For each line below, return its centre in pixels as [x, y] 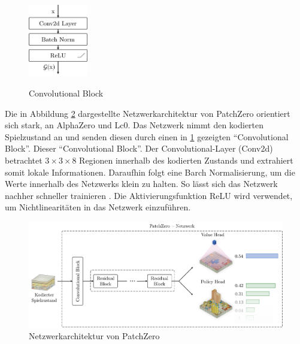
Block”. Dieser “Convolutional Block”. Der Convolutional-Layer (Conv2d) [139, 148]
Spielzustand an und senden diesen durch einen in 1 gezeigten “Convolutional [147, 136]
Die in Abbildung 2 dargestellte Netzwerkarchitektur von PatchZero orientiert [148, 113]
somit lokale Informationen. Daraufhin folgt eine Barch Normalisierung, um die [150, 172]
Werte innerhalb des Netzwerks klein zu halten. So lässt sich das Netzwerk [141, 184]
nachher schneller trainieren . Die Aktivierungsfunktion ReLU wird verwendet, [149, 195]
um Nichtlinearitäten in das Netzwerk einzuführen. [98, 207]
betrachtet [24, 160]
